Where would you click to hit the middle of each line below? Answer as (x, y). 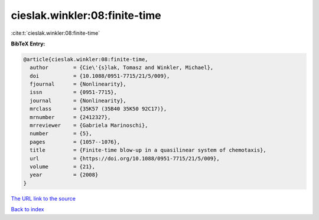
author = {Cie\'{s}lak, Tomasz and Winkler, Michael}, (122, 68)
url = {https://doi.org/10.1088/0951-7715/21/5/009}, (125, 158)
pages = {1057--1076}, (75, 142)
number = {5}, (61, 134)
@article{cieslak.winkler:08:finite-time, (86, 59)
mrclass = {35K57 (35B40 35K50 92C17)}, (98, 109)
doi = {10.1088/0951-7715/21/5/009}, (100, 76)
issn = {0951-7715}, (74, 92)
